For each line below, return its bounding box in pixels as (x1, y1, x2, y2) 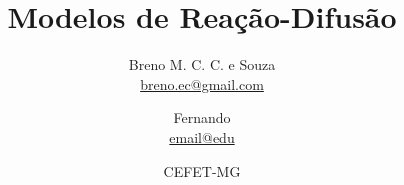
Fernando (173, 107, 231, 128)
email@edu (169, 126, 235, 147)
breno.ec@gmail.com (140, 73, 264, 94)
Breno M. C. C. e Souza (128, 54, 276, 75)
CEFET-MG (163, 160, 241, 181)
